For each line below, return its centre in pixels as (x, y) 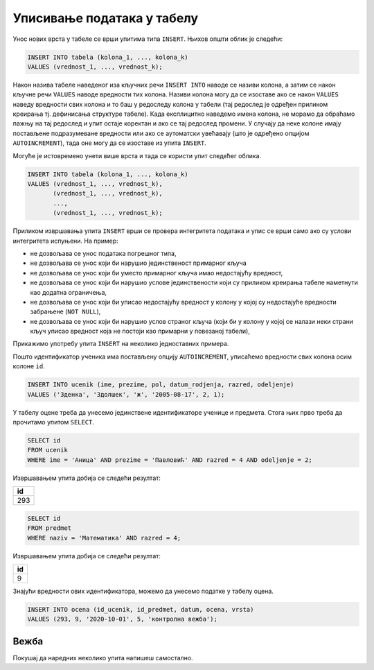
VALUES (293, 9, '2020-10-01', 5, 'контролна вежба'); (122, 619)
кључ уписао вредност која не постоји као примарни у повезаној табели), (140, 331)
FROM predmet (50, 528)
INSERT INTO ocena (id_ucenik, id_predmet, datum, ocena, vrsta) (141, 609)
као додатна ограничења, (69, 292)
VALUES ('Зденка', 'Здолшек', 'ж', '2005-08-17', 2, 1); (126, 394)
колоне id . (29, 366)
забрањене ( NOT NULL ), (65, 311)
